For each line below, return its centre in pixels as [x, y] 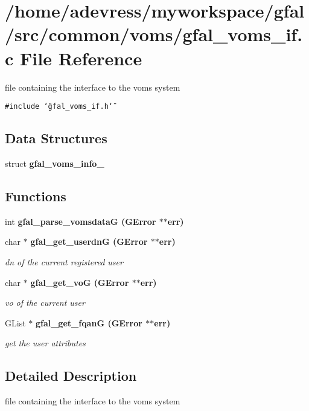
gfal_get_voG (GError [80, 282]
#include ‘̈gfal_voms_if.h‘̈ [59, 107]
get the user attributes [45, 343]
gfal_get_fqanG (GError [89, 322]
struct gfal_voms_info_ [55, 163]
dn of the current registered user [64, 261]
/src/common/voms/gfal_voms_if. [154, 34]
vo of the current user [45, 303]
